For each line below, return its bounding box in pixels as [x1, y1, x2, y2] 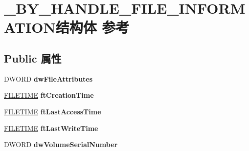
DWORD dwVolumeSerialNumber [4, 139, 118, 150]
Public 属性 [4, 50, 62, 65]
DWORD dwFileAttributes [4, 73, 93, 84]
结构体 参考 [55, 17, 130, 37]
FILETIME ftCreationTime [4, 90, 94, 100]
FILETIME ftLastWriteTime [4, 123, 98, 133]
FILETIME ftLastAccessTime [4, 106, 101, 116]
